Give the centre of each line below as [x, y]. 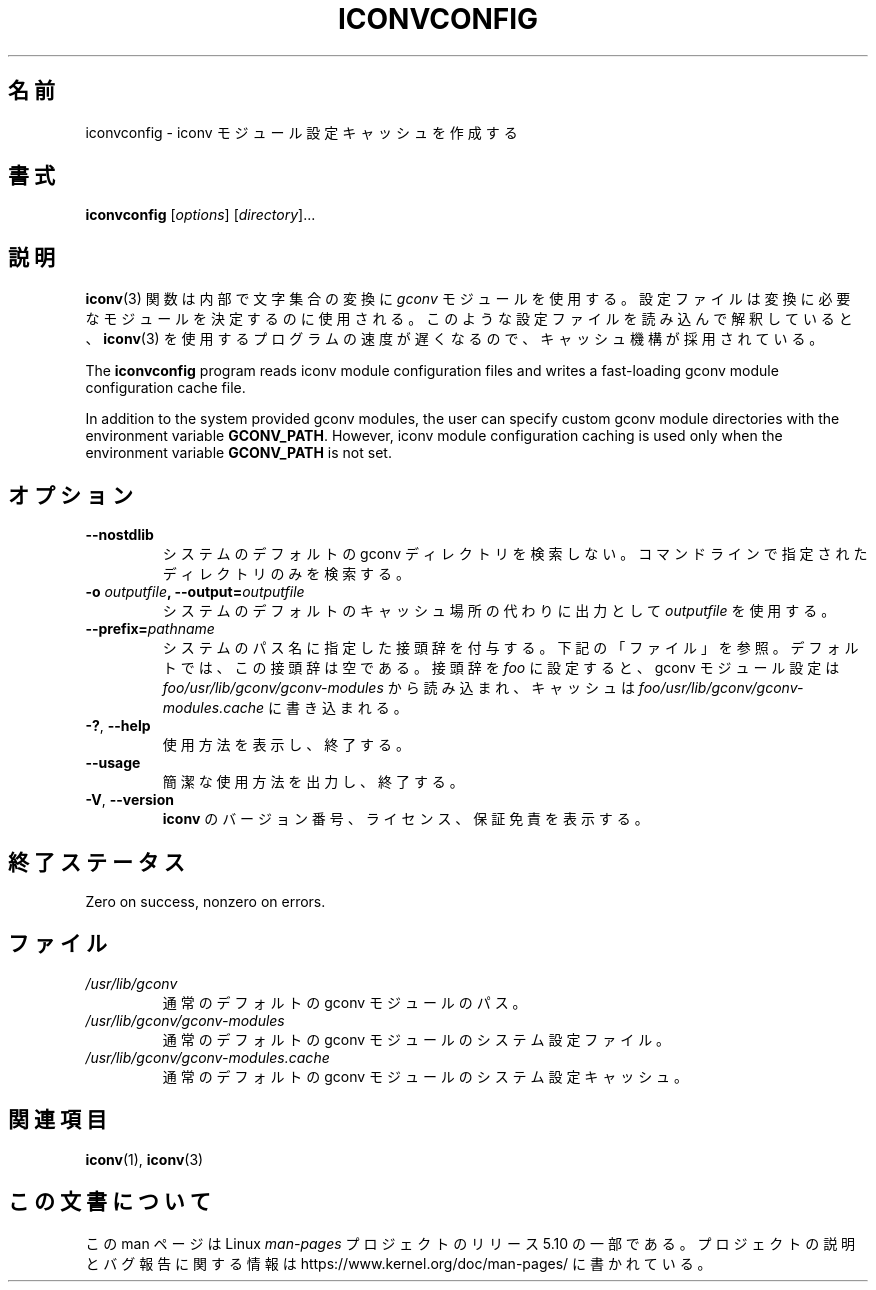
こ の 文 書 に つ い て [109, 1202]
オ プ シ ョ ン [70, 495]
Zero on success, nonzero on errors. [205, 901]
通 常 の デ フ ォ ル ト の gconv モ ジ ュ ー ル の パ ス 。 [344, 1002]
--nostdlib [119, 535]
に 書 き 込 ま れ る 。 [338, 708]
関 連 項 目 [57, 1120]
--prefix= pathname [150, 629]
